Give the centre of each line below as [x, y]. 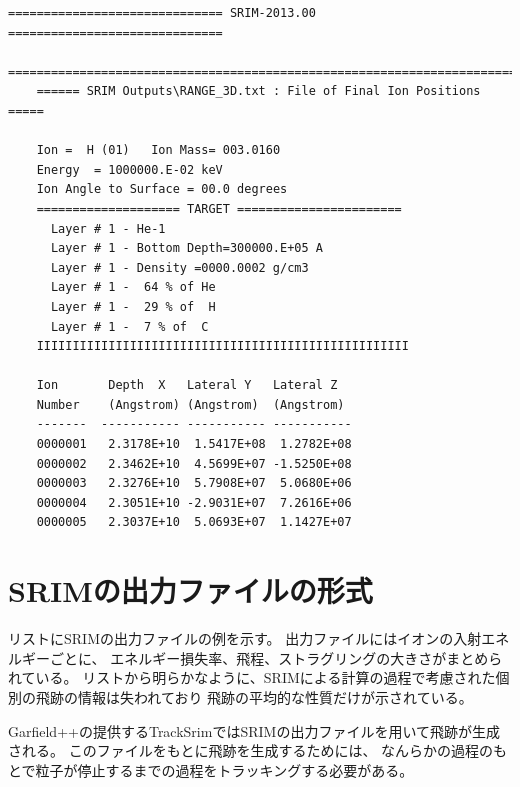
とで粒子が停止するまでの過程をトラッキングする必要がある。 [211, 769]
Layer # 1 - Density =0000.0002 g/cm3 [179, 267]
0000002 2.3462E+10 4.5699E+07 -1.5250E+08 [194, 463]
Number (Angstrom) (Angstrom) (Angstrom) [190, 404]
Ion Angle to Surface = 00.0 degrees [162, 189]
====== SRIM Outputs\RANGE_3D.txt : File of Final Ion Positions [258, 91]
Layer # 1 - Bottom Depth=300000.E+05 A [186, 248]
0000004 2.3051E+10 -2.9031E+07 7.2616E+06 [194, 502]
